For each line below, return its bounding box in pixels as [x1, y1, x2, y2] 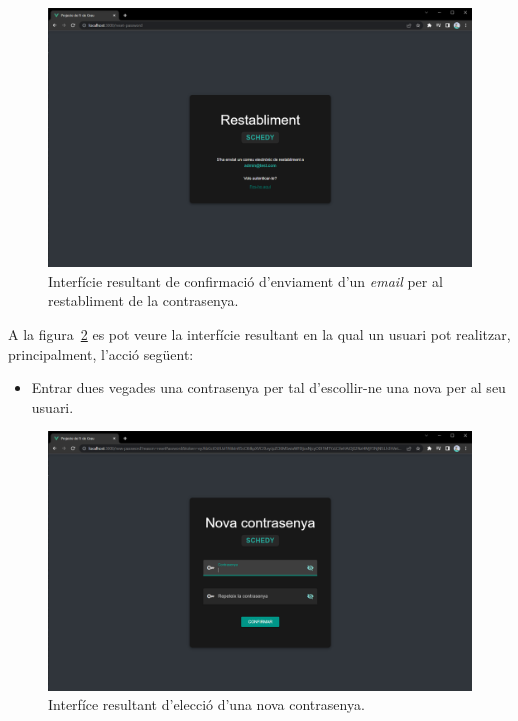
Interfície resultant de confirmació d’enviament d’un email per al [48, 270, 443, 291]
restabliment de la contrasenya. [48, 290, 239, 311]
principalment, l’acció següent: [8, 343, 194, 364]
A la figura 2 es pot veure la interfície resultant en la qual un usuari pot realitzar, [8, 323, 511, 344]
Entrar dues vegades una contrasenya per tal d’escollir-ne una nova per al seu [31, 377, 506, 398]
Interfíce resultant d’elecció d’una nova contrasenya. [48, 694, 365, 715]
